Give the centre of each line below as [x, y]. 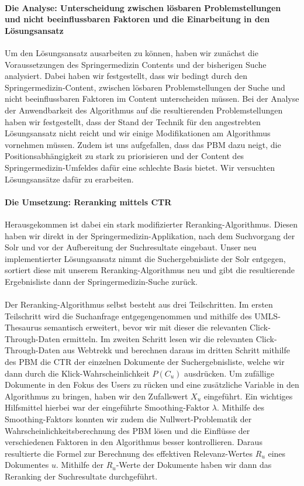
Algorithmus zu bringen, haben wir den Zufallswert [96, 396]
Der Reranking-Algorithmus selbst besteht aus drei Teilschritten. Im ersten [139, 304]
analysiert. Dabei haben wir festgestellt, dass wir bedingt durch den [126, 76]
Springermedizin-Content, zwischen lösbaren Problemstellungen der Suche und [145, 87]
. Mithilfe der [80, 465]
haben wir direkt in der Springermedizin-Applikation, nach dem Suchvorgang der [150, 235]
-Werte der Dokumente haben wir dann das [194, 465]
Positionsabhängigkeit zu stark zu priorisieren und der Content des [125, 156]
